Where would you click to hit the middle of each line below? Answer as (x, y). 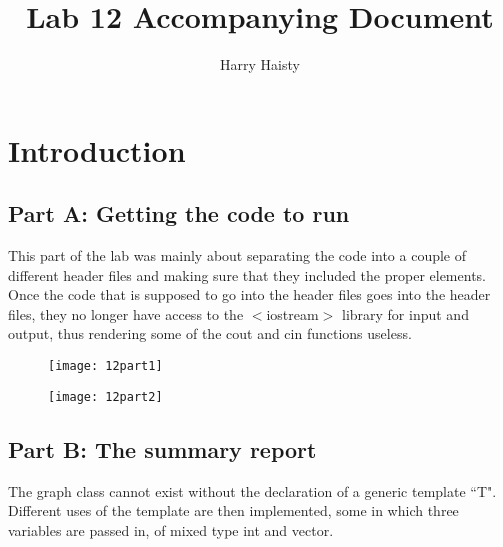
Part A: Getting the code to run (179, 213)
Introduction (97, 149)
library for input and (405, 313)
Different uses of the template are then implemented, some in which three (233, 510)
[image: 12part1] (105, 366)
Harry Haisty (260, 64)
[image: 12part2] (105, 396)
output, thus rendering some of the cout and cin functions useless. (210, 333)
